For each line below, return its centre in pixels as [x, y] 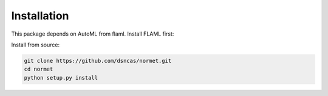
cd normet [39, 69]
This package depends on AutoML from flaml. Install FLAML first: [93, 34]
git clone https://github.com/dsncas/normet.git [98, 61]
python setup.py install [61, 78]
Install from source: [36, 45]
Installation [40, 16]
